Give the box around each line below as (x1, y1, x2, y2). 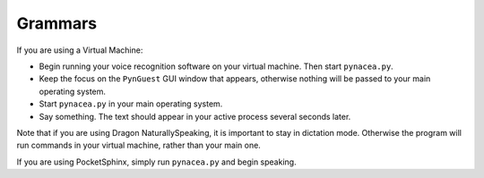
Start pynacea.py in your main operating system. (39, 98, 223, 109)
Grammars (16, 13, 98, 33)
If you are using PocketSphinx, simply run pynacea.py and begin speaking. (16, 157, 297, 167)
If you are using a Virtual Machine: (16, 45, 143, 55)
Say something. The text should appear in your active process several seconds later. (39, 111, 351, 122)
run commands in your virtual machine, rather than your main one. (16, 140, 262, 151)
